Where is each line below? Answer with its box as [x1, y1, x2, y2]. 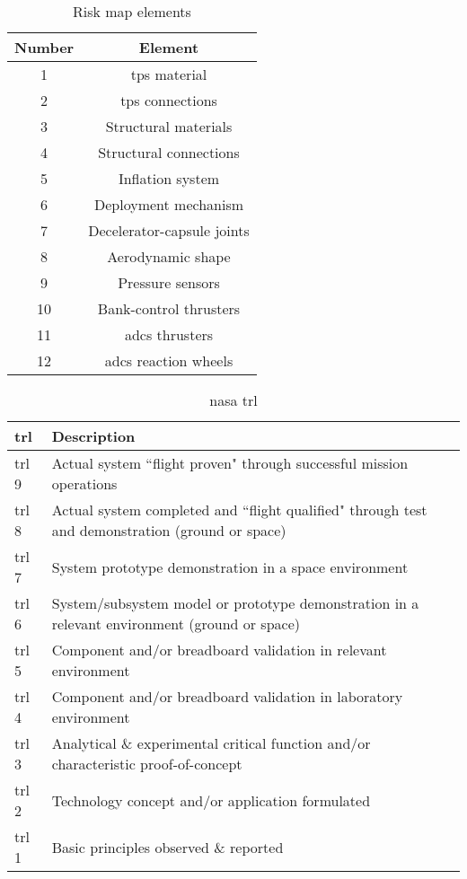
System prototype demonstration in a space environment [51, 556, 409, 577]
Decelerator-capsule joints [88, 220, 250, 241]
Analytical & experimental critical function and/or [51, 733, 371, 753]
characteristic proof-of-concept [51, 753, 242, 774]
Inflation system [118, 168, 220, 189]
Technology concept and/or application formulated [51, 789, 371, 811]
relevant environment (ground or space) [51, 613, 301, 634]
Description [51, 426, 136, 446]
